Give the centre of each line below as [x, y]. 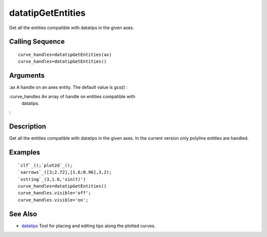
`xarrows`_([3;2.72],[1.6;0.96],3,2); [65, 172]
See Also [23, 214]
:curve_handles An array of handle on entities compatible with [72, 96]
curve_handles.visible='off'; [55, 193]
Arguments [27, 76]
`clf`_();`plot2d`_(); [45, 165]
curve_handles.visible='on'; [53, 200]
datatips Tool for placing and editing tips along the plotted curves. [89, 226]
